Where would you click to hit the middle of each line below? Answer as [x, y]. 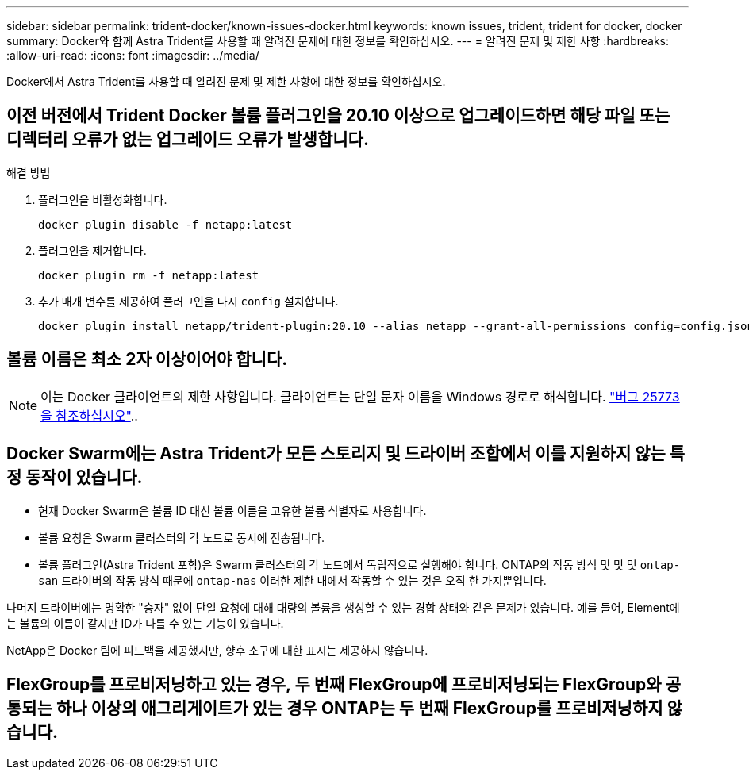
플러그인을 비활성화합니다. [103, 199]
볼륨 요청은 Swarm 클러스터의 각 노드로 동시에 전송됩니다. [182, 537]
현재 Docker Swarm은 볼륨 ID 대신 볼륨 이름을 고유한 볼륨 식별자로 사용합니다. [232, 510]
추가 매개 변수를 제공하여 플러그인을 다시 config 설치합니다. [188, 301]
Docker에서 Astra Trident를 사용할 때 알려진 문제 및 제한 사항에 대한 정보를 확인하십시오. [226, 81]
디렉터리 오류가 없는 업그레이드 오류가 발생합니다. [188, 140]
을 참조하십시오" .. [89, 415]
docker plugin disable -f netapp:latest [165, 224]
